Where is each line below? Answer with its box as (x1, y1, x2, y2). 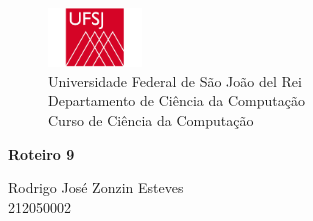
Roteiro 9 (8, 143, 75, 164)
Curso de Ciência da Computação (48, 109, 254, 130)
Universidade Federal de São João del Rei (48, 70, 302, 91)
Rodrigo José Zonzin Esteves (8, 177, 184, 198)
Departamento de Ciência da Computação (48, 90, 305, 111)
